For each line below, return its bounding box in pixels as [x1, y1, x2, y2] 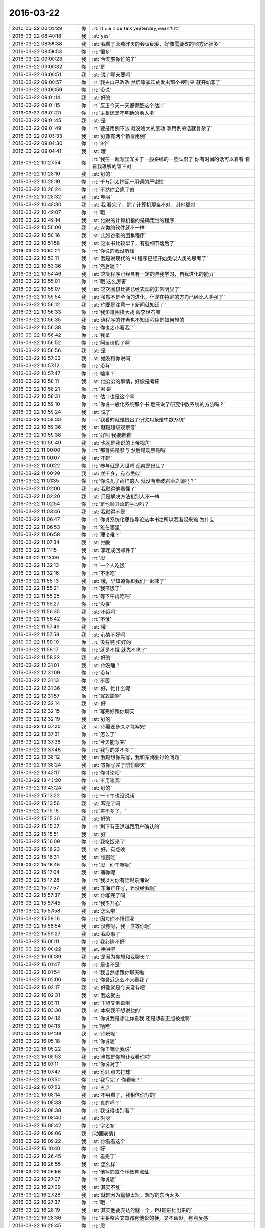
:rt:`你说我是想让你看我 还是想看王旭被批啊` [92, 1015, 191, 1022]
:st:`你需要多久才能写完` [92, 723, 147, 730]
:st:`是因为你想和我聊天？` [92, 953, 152, 960]
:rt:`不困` [92, 677, 112, 684]
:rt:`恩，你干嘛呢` [92, 861, 132, 868]
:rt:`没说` [92, 86, 112, 93]
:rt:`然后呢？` [92, 263, 122, 270]
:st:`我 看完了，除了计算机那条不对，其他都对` [92, 201, 197, 208]
